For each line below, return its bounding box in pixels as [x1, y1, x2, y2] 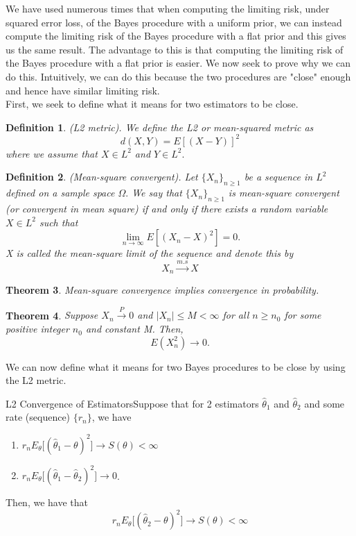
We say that [132, 185, 182, 200]
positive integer [6, 321, 69, 336]
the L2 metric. [6, 373, 66, 387]
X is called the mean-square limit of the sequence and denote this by [6, 246, 294, 260]
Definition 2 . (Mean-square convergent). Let [6, 169, 198, 184]
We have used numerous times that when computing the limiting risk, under [6, 1, 330, 15]
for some [284, 308, 321, 322]
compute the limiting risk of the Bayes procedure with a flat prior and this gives [6, 28, 346, 43]
